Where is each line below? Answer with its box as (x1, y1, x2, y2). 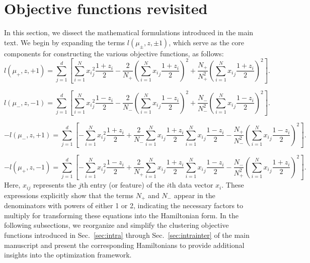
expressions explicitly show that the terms (4, 190, 134, 200)
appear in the (174, 190, 215, 200)
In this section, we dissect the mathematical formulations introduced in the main (4, 27, 254, 38)
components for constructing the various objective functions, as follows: (4, 48, 224, 58)
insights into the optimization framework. (4, 249, 132, 260)
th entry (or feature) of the (81, 180, 165, 190)
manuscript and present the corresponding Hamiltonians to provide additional (4, 239, 245, 250)
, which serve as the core (169, 37, 245, 47)
